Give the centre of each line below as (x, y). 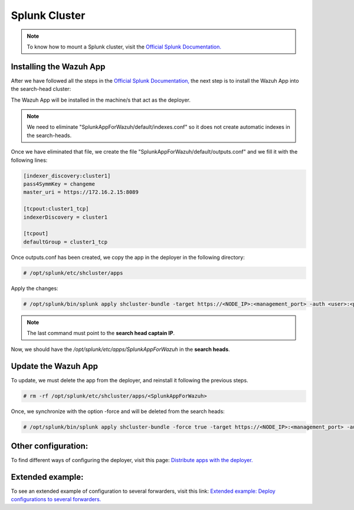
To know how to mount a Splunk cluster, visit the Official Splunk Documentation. (124, 47)
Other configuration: (50, 446)
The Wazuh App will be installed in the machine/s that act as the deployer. (101, 100)
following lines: (29, 160)
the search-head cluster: (41, 89)
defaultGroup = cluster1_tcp (65, 242)
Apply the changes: (35, 288)
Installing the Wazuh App (58, 66)
